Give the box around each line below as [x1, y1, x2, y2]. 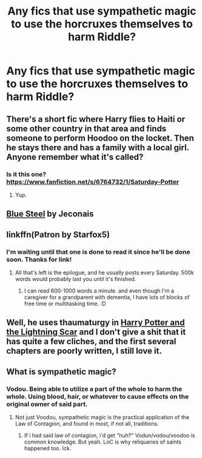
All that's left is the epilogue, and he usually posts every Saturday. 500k [15, 268, 194, 276]
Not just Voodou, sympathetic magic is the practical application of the [15, 414, 190, 421]
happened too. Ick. [24, 445, 72, 452]
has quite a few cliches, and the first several [6, 336, 177, 347]
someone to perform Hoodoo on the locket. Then [6, 133, 194, 143]
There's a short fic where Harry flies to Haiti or [6, 114, 186, 124]
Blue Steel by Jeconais [6, 209, 94, 219]
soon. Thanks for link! [6, 255, 72, 264]
